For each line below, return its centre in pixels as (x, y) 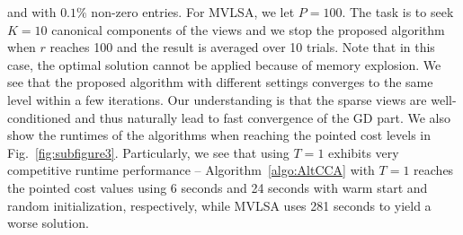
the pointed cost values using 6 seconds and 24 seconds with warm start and (218, 187)
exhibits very (364, 152)
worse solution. (48, 223)
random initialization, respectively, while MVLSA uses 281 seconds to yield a (219, 205)
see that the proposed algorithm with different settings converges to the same (220, 82)
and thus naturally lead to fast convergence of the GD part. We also (263, 117)
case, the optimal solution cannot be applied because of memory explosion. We (224, 64)
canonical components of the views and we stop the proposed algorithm (248, 29)
